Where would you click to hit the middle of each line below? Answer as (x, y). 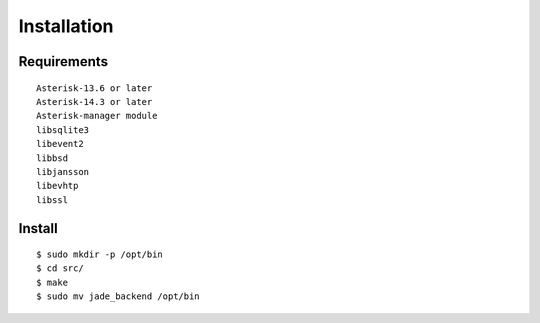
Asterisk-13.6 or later (94, 88)
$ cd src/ (60, 268)
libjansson (63, 171)
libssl (52, 199)
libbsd (52, 158)
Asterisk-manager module (97, 116)
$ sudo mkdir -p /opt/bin (100, 254)
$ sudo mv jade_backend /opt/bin (118, 296)
